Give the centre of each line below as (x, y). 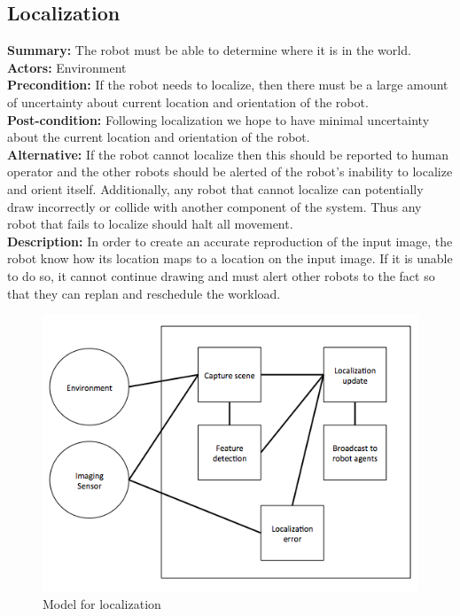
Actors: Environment (67, 67)
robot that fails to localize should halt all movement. (150, 224)
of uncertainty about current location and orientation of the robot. (188, 101)
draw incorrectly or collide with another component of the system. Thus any (214, 206)
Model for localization (102, 603)
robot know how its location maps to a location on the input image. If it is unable (230, 258)
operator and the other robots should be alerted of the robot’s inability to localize (230, 172)
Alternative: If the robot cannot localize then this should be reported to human (228, 154)
